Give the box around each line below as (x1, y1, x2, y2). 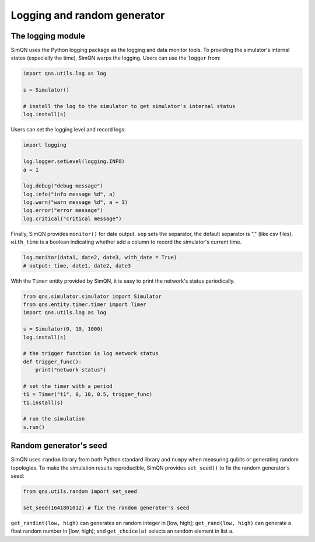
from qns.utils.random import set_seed (23, 488, 137, 495)
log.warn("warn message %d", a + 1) (23, 199, 128, 206)
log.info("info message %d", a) (23, 190, 116, 197)
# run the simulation (23, 415, 85, 422)
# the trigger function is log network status (23, 350, 159, 357)
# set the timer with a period (23, 383, 113, 390)
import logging (23, 142, 66, 148)
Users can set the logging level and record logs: (10, 126, 126, 133)
